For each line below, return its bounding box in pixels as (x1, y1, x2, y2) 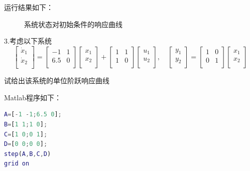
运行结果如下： (4, 2, 53, 12)
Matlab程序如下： (4, 92, 61, 102)
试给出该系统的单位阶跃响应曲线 (4, 75, 109, 86)
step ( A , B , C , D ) (4, 150, 51, 157)
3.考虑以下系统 (4, 36, 52, 46)
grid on (4, 160, 30, 167)
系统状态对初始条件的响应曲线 (24, 19, 122, 29)
